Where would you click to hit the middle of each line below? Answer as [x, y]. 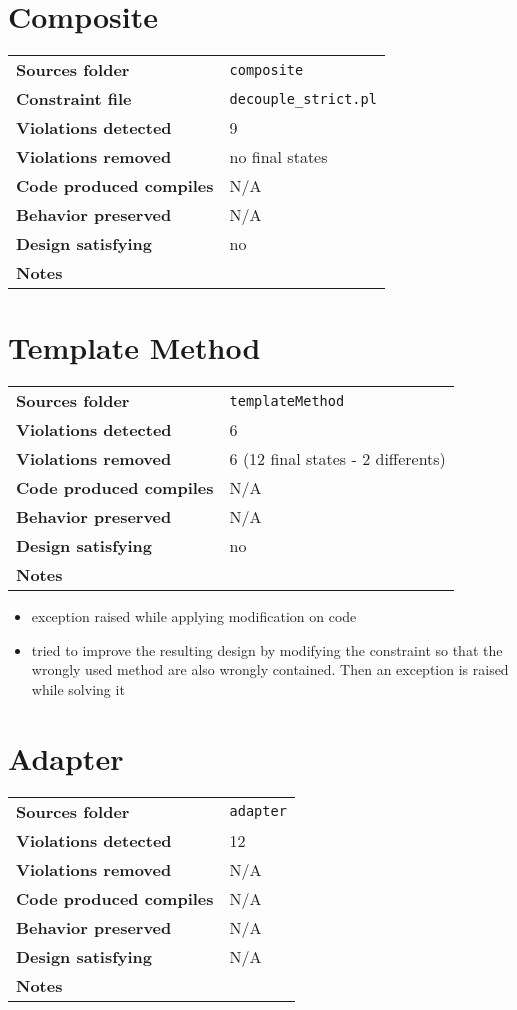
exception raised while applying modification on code [194, 616]
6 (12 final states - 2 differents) [337, 459]
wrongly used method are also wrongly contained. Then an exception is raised [270, 669]
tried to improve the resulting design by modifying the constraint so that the [267, 649]
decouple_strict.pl [303, 98]
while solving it [78, 689]
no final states [278, 157]
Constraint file [74, 99]
